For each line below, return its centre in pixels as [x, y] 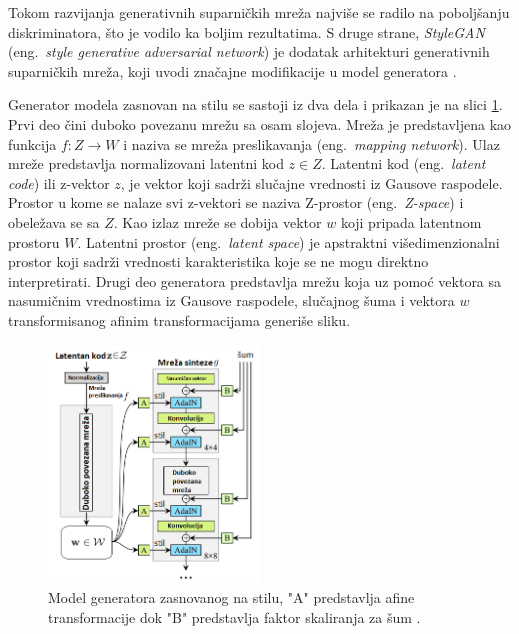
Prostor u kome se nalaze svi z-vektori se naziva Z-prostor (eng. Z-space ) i [236, 202]
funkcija [32, 143]
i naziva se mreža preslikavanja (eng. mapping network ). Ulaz [311, 143]
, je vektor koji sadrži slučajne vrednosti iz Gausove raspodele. [311, 182]
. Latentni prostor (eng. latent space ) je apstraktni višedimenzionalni [288, 241]
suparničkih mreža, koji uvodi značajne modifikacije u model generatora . [232, 70]
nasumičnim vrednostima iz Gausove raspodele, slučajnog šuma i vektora [231, 300]
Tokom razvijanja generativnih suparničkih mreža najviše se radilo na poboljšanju [259, 12]
